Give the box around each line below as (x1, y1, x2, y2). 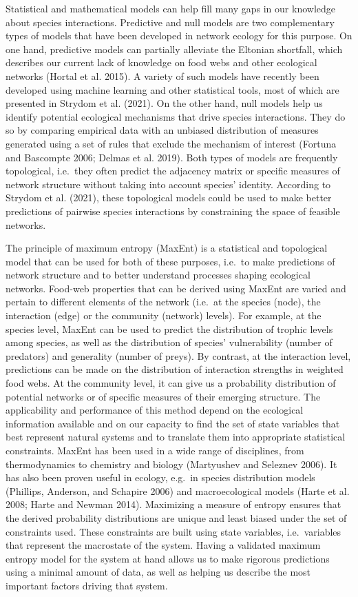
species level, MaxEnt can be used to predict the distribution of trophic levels (6, 321, 333, 336)
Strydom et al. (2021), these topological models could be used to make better (6, 190, 332, 205)
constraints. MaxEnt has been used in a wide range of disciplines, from (6, 443, 304, 457)
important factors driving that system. (6, 578, 168, 592)
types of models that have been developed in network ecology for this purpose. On (6, 28, 352, 43)
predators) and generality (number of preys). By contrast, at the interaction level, (6, 348, 351, 363)
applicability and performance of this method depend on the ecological (6, 403, 304, 417)
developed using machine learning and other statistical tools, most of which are (6, 82, 339, 97)
